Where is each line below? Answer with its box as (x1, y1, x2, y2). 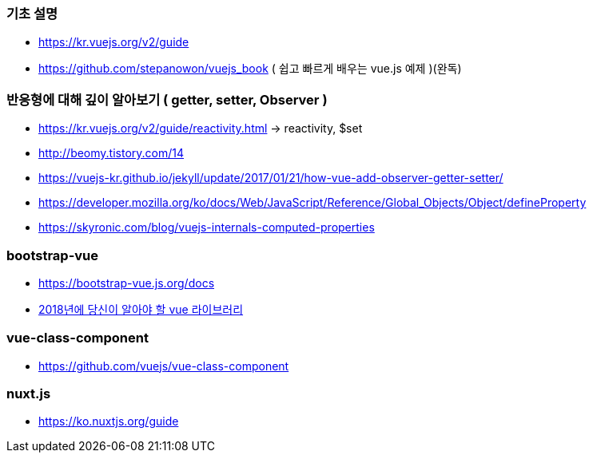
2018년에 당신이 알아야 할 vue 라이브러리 (38, 302, 244, 316)
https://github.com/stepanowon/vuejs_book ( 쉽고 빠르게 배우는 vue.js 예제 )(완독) (38, 61, 462, 76)
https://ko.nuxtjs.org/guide (38, 414, 179, 429)
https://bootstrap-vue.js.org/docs (38, 275, 215, 290)
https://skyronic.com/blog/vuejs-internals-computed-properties (38, 220, 375, 235)
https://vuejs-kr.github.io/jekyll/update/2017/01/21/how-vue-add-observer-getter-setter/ (38, 171, 503, 185)
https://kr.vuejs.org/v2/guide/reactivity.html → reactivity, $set (38, 121, 363, 136)
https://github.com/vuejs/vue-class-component (38, 358, 289, 373)
